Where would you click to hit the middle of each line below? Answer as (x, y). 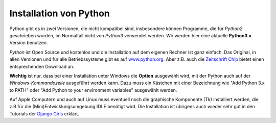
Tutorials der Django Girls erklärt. (44, 114)
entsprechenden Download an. (42, 66)
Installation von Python (60, 13)
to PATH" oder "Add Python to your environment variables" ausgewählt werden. (93, 90)
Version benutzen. (29, 43)
